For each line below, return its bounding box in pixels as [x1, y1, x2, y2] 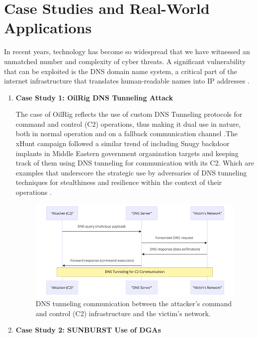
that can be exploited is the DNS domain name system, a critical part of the [4, 66, 237, 76]
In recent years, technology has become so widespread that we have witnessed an [4, 46, 250, 57]
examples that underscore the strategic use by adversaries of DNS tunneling [15, 167, 247, 177]
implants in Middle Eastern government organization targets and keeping [15, 148, 239, 158]
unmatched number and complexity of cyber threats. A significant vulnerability [4, 56, 246, 66]
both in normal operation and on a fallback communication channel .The [15, 128, 238, 139]
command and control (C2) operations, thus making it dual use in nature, [15, 118, 241, 129]
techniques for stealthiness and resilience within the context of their [15, 177, 222, 187]
